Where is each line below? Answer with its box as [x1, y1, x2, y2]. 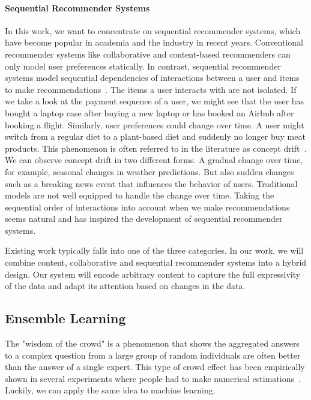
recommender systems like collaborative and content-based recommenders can [5, 47, 291, 60]
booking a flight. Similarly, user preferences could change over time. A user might [5, 118, 304, 131]
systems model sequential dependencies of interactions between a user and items [5, 71, 300, 84]
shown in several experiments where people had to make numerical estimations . [5, 372, 301, 384]
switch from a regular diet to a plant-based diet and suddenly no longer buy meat [5, 130, 306, 143]
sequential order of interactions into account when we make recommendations [5, 200, 290, 213]
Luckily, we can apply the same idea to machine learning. [5, 384, 216, 396]
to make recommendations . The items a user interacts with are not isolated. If [5, 83, 297, 95]
